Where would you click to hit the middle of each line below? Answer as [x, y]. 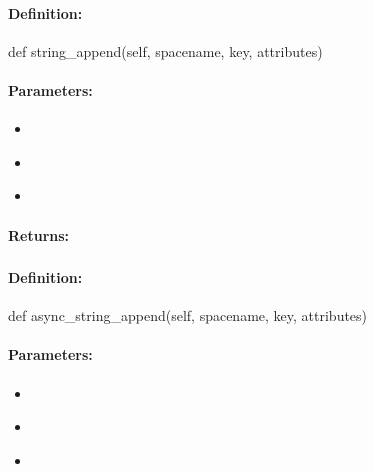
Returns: [39, 234]
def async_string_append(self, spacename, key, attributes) [188, 315]
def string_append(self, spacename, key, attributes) [165, 50]
